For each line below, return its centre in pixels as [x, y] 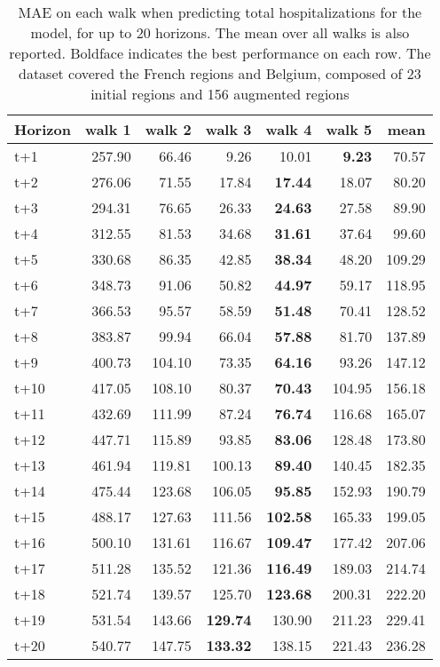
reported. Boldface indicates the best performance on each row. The [220, 53]
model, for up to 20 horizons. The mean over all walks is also [220, 32]
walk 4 [289, 129]
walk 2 [168, 129]
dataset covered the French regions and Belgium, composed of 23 [220, 73]
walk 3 [228, 129]
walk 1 [108, 129]
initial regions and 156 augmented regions [220, 94]
